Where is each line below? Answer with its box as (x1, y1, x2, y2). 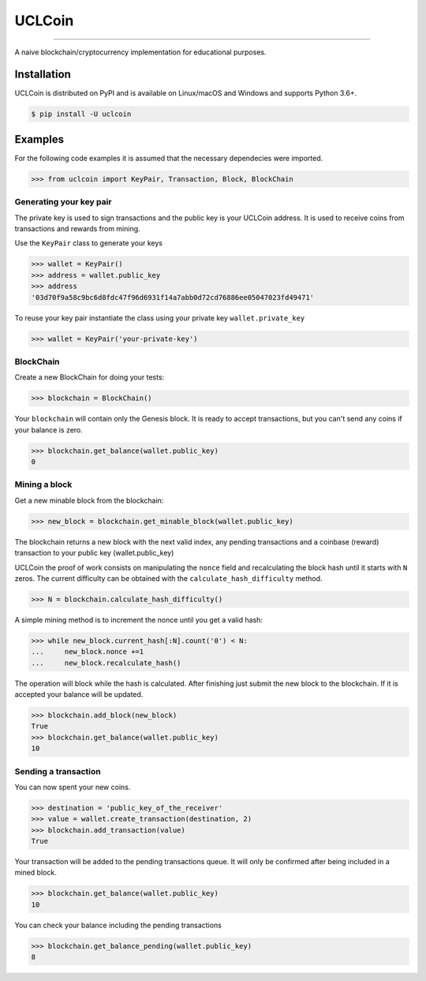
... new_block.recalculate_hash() (31, 658, 181, 667)
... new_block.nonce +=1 (31, 647, 144, 657)
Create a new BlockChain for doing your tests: (14, 373, 165, 382)
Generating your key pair (14, 197, 112, 208)
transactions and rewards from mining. (14, 224, 141, 234)
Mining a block (14, 479, 73, 490)
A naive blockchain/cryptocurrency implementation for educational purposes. (14, 47, 267, 57)
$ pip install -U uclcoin (31, 110, 132, 118)
